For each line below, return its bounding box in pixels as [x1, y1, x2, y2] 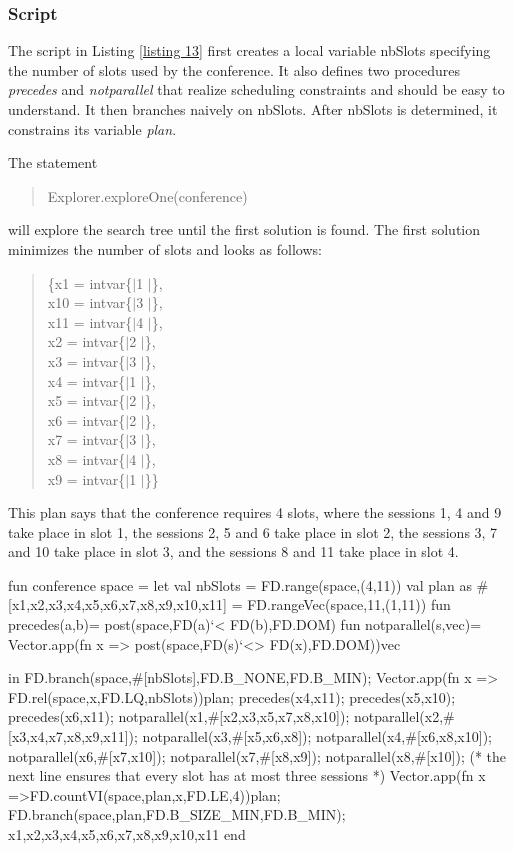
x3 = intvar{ [47, 350, 126, 371]
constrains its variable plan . [8, 118, 177, 139]
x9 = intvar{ [47, 468, 126, 489]
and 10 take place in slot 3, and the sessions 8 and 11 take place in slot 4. [8, 541, 459, 562]
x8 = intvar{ [47, 448, 126, 469]
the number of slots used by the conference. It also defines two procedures [8, 59, 461, 80]
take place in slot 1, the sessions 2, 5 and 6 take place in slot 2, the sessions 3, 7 [8, 521, 498, 542]
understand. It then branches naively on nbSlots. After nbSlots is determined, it [8, 99, 498, 119]
